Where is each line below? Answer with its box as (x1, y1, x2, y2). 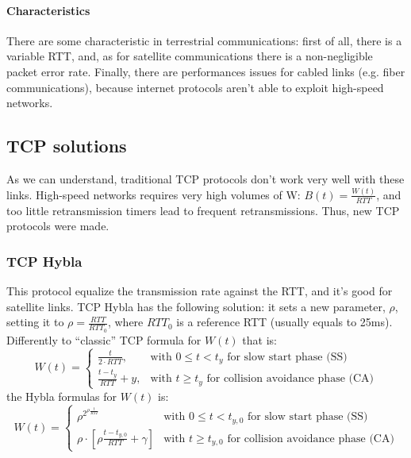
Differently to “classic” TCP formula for (6, 331, 202, 348)
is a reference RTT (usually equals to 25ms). (176, 314, 393, 330)
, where (107, 314, 144, 330)
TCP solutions (6, 133, 127, 158)
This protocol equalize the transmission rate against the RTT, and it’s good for (6, 283, 393, 299)
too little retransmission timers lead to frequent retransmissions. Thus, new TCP (6, 202, 400, 218)
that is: (242, 331, 277, 348)
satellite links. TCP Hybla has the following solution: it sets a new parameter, (6, 298, 386, 314)
